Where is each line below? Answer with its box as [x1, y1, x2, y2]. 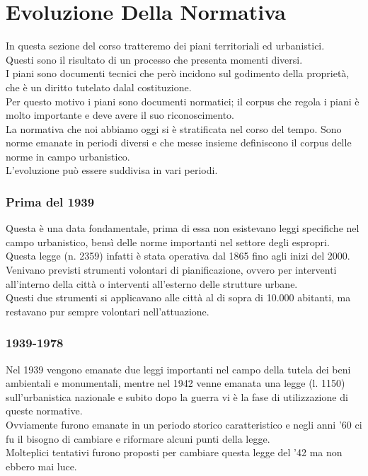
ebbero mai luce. [6, 458, 77, 473]
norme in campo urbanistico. [6, 149, 130, 163]
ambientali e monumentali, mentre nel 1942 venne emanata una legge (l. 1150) [6, 376, 345, 390]
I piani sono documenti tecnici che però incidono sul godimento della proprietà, [6, 66, 350, 81]
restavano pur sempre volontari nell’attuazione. [6, 303, 209, 318]
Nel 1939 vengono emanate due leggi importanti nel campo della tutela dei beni [6, 361, 351, 376]
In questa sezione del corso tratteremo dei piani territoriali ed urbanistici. [6, 38, 325, 53]
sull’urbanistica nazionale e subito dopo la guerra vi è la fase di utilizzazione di [6, 389, 348, 404]
